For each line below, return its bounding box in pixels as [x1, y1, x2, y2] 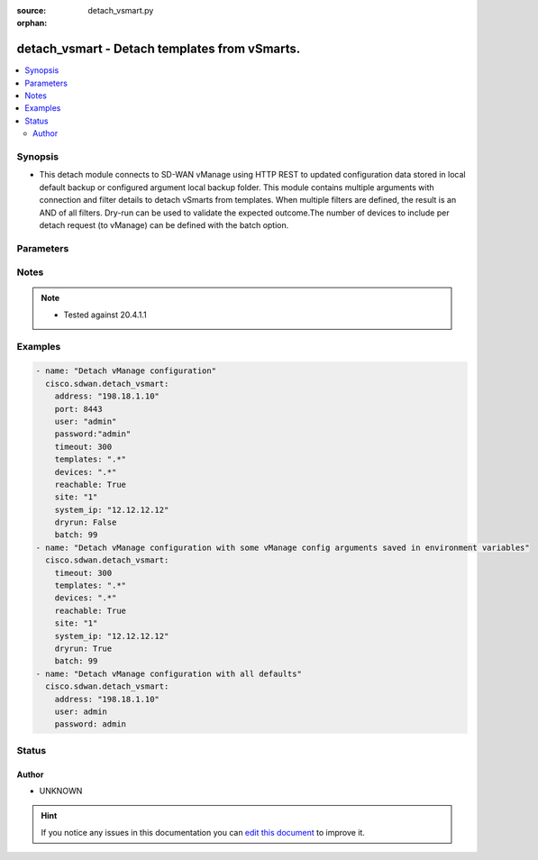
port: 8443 [54, 404, 103, 414]
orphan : [16, 18, 48, 29]
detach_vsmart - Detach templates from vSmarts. [16, 41, 301, 57]
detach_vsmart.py [87, 5, 154, 15]
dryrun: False [54, 517, 117, 527]
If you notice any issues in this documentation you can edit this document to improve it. [41, 827, 365, 837]
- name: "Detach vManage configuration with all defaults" [35, 668, 302, 679]
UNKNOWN [39, 785, 83, 796]
